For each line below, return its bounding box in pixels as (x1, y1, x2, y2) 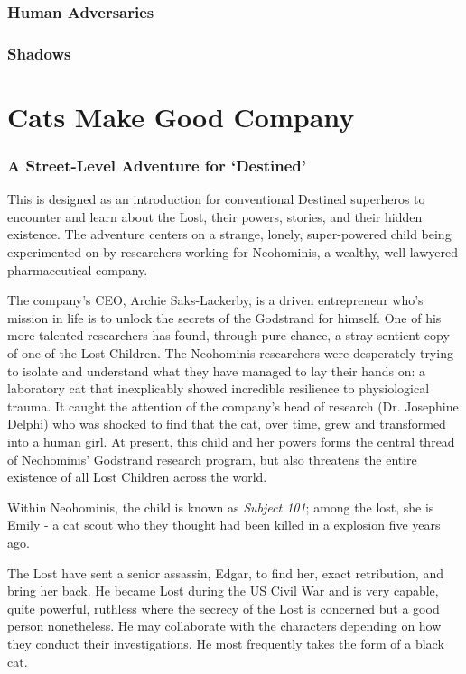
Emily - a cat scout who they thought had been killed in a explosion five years (7, 515, 441, 534)
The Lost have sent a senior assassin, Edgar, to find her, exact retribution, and (7, 563, 443, 582)
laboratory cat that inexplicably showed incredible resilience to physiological (7, 379, 430, 398)
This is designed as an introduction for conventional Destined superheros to (7, 189, 425, 208)
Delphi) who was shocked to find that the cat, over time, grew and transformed (7, 414, 446, 433)
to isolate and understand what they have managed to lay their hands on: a (7, 361, 426, 380)
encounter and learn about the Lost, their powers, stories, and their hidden (7, 207, 423, 226)
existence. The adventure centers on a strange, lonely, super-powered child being (7, 225, 452, 244)
